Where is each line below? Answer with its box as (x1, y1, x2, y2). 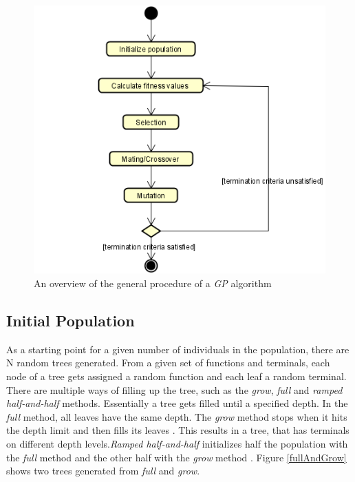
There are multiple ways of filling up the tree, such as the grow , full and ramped (6, 382, 343, 397)
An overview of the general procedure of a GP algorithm (34, 275, 272, 290)
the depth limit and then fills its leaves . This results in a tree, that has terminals (6, 423, 349, 437)
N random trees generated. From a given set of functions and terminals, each (6, 355, 330, 370)
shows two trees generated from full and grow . (6, 463, 200, 478)
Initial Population (6, 309, 135, 331)
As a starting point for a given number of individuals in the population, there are (6, 342, 349, 356)
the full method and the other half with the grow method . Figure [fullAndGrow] (6, 450, 347, 464)
